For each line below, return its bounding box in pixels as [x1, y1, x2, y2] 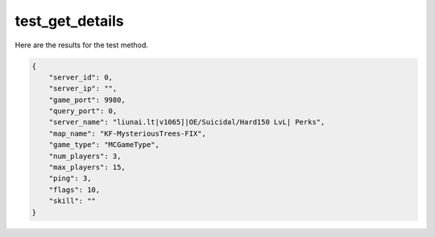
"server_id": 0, [48, 72, 113, 82]
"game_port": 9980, [48, 95, 126, 104]
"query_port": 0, [48, 107, 118, 116]
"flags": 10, [48, 185, 101, 194]
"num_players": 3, [48, 151, 122, 161]
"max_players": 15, [48, 163, 126, 172]
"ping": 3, [48, 174, 92, 183]
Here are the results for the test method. [14, 40, 149, 50]
